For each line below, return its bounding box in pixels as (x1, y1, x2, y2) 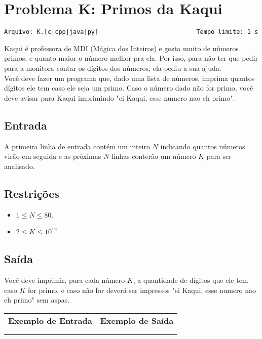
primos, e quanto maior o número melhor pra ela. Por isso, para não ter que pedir (4, 53, 258, 63)
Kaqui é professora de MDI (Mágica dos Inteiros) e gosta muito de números (4, 43, 239, 53)
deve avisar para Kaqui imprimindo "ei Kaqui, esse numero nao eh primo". (4, 92, 235, 103)
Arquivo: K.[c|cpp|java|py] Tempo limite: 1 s (4, 28, 258, 36)
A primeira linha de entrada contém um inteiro (4, 141, 150, 151)
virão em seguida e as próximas (4, 151, 101, 161)
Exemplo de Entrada (8, 314, 92, 326)
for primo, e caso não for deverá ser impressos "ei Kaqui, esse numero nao (27, 284, 256, 295)
